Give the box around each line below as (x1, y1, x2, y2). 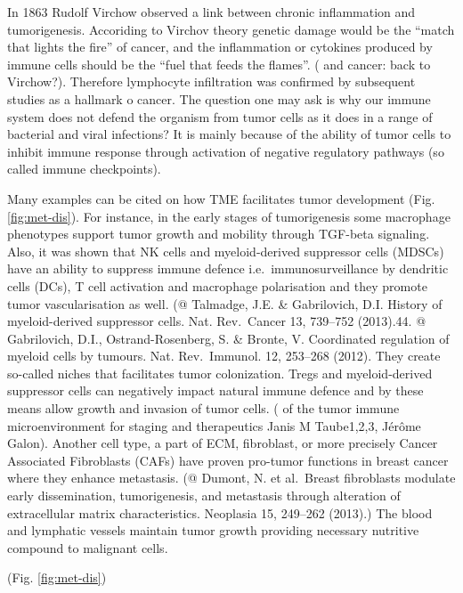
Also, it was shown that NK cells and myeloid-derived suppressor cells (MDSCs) (7, 241, 444, 260)
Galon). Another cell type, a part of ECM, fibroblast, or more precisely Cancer (7, 434, 438, 452)
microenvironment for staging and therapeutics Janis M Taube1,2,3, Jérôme (7, 416, 421, 435)
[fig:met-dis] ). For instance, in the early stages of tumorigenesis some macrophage (7, 207, 451, 225)
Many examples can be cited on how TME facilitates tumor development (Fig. (7, 189, 435, 207)
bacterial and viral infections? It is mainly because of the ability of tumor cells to (7, 125, 451, 143)
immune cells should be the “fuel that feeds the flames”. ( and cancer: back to (7, 54, 431, 73)
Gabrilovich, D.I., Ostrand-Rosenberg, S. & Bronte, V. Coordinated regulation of (7, 329, 450, 347)
